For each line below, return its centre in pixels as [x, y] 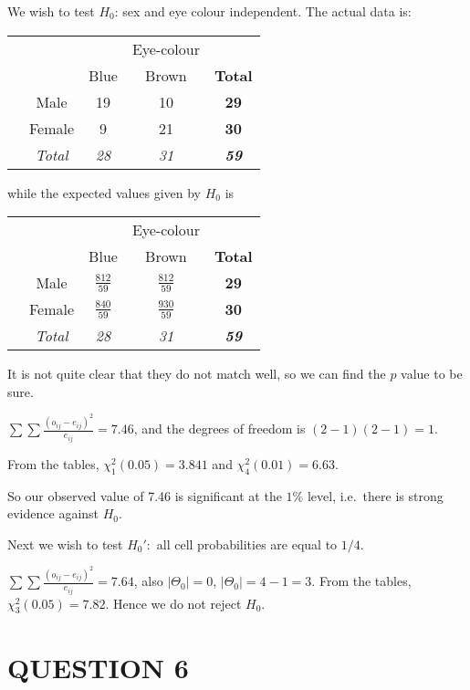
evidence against [53, 513]
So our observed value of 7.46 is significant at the [145, 495]
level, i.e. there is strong [375, 495]
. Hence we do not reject [173, 603]
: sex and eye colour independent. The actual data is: [263, 11]
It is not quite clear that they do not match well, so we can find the [197, 374]
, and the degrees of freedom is [219, 429]
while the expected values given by [104, 192]
